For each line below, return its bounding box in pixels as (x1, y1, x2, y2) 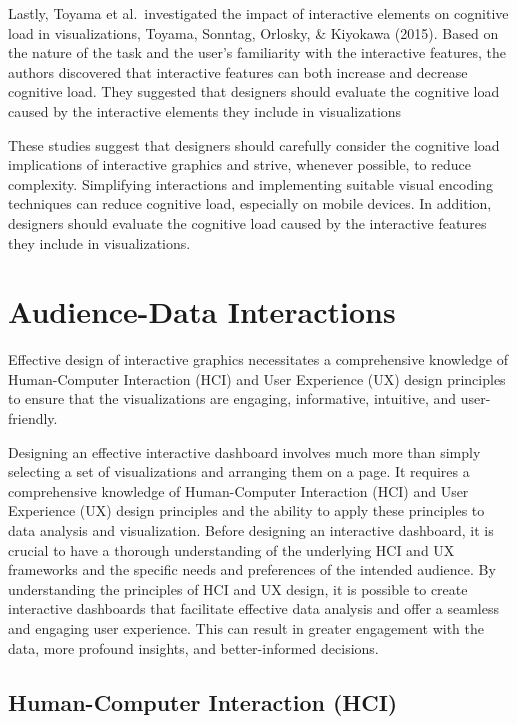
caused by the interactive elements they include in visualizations (8, 100, 402, 121)
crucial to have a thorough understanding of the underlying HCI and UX (8, 539, 455, 560)
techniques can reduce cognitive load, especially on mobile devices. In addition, (8, 193, 492, 214)
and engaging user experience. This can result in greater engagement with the (8, 617, 485, 638)
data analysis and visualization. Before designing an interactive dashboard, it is (8, 520, 494, 540)
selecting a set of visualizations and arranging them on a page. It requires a (8, 461, 470, 482)
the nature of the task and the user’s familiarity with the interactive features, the (8, 42, 506, 63)
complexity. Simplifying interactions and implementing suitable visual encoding (8, 173, 493, 194)
